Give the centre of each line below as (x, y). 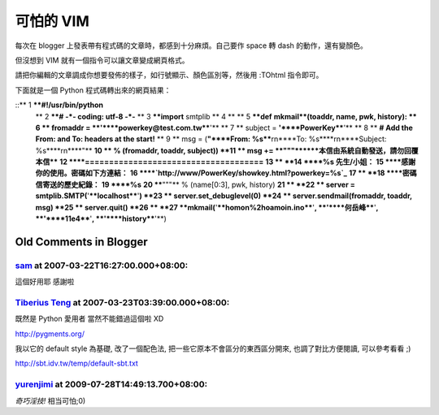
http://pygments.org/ (50, 334)
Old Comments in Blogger (81, 242)
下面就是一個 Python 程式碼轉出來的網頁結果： (93, 90)
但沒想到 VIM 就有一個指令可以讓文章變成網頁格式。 (102, 60)
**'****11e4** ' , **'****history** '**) (101, 218)
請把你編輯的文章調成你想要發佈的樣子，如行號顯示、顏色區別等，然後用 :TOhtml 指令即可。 (169, 75)
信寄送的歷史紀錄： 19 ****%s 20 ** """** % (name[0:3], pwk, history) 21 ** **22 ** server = (195, 184)
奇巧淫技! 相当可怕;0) (50, 400)
